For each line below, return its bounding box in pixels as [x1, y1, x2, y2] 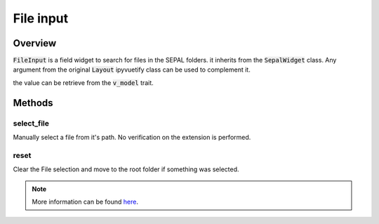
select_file [13, 118, 49, 128]
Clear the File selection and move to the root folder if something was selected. [13, 165, 239, 173]
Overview [13, 37, 57, 49]
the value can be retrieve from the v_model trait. [13, 78, 154, 87]
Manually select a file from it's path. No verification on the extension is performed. [13, 133, 251, 141]
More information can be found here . [32, 197, 138, 206]
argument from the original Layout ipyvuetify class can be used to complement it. [13, 65, 251, 74]
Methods [13, 97, 53, 109]
